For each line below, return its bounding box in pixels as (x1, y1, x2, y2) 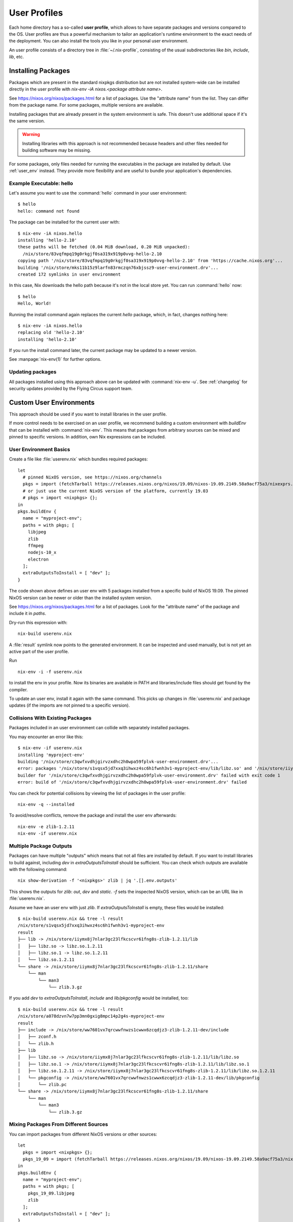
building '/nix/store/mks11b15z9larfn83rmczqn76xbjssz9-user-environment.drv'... (18, 264, 219, 270)
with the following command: (9, 867, 67, 873)
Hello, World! (18, 301, 51, 306)
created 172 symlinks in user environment (18, 271, 121, 277)
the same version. (9, 118, 45, 124)
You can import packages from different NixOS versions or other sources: (9, 1131, 157, 1137)
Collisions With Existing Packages (9, 715, 92, 721)
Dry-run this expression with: (9, 619, 68, 625)
